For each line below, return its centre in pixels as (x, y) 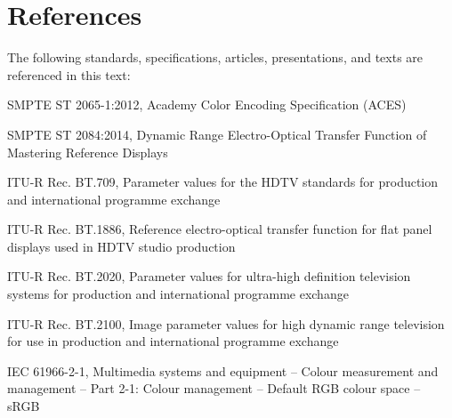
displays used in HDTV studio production (121, 246)
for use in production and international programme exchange (173, 341)
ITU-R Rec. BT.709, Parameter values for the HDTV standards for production (223, 182)
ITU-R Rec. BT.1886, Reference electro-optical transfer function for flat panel (220, 229)
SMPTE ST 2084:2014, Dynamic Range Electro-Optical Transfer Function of (217, 134)
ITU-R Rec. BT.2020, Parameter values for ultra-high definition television (209, 276)
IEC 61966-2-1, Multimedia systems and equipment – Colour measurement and (223, 370)
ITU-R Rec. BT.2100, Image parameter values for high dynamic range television (226, 323)
